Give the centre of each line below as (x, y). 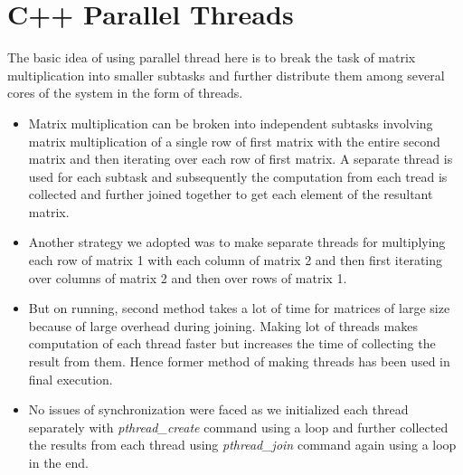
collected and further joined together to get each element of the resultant (231, 194)
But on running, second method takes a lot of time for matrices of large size (239, 308)
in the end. (58, 462)
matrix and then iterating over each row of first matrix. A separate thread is (241, 159)
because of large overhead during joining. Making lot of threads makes (223, 325)
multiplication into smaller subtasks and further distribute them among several (226, 75)
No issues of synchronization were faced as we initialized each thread (218, 409)
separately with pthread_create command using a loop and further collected (238, 427)
